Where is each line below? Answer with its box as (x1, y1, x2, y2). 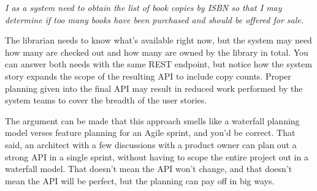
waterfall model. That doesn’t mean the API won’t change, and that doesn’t (5, 162, 292, 175)
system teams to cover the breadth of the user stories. (5, 94, 207, 107)
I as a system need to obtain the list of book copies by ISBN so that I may (5, 1, 282, 13)
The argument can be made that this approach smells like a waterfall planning (5, 114, 300, 127)
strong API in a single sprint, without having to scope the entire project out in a (5, 150, 308, 163)
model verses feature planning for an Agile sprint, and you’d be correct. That (5, 126, 296, 139)
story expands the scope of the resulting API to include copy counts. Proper (5, 69, 291, 82)
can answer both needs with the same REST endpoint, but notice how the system (5, 58, 312, 70)
